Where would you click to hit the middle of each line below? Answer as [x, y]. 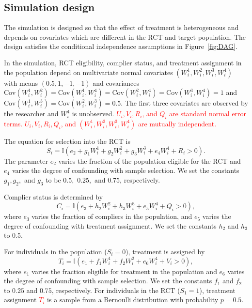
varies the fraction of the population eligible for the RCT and [150, 161]
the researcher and [31, 114]
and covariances [116, 83]
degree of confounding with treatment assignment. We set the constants [110, 225]
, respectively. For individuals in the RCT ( [116, 290]
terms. [13, 123]
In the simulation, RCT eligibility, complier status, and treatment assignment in [123, 62]
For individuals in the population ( [55, 251]
